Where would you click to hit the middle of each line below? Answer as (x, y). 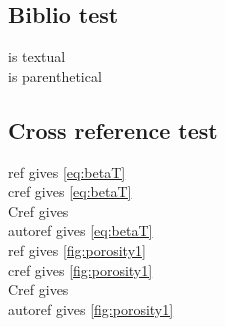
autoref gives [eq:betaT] (80, 230)
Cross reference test (113, 129)
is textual (37, 56)
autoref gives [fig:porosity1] (91, 308)
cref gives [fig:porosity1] (80, 269)
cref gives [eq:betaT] (70, 191)
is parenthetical (55, 75)
